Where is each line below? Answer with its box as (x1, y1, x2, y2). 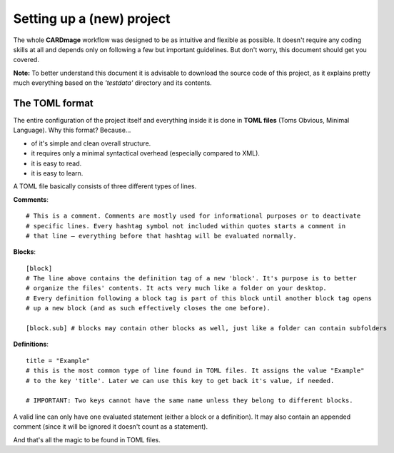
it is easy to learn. (31, 168, 84, 178)
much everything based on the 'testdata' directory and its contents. (13, 78, 212, 87)
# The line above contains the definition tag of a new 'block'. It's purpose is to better (26, 275, 357, 283)
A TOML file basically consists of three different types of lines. (13, 182, 197, 190)
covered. (13, 56, 39, 64)
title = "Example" (26, 357, 91, 365)
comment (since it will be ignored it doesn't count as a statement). (13, 422, 208, 431)
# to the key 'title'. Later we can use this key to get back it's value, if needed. (26, 377, 335, 385)
